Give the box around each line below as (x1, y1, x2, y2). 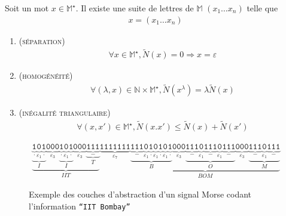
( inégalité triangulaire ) (19, 106, 111, 119)
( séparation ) (19, 34, 65, 47)
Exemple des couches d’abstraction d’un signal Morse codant (29, 187, 252, 200)
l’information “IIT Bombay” (29, 199, 130, 212)
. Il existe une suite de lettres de (75, 2, 194, 14)
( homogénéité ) (19, 69, 73, 82)
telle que (247, 2, 278, 14)
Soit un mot (5, 2, 49, 14)
